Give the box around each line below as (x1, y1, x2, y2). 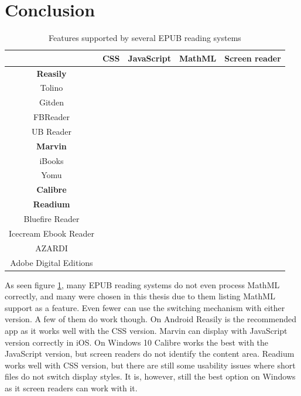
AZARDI (35, 241, 68, 254)
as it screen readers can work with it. (5, 381, 138, 394)
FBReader (33, 111, 70, 123)
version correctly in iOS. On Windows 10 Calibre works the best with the (5, 336, 269, 348)
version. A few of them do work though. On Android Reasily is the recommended (5, 313, 296, 325)
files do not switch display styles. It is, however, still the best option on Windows (5, 370, 296, 383)
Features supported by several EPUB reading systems (49, 32, 241, 44)
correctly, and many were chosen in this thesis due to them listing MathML (5, 290, 275, 302)
